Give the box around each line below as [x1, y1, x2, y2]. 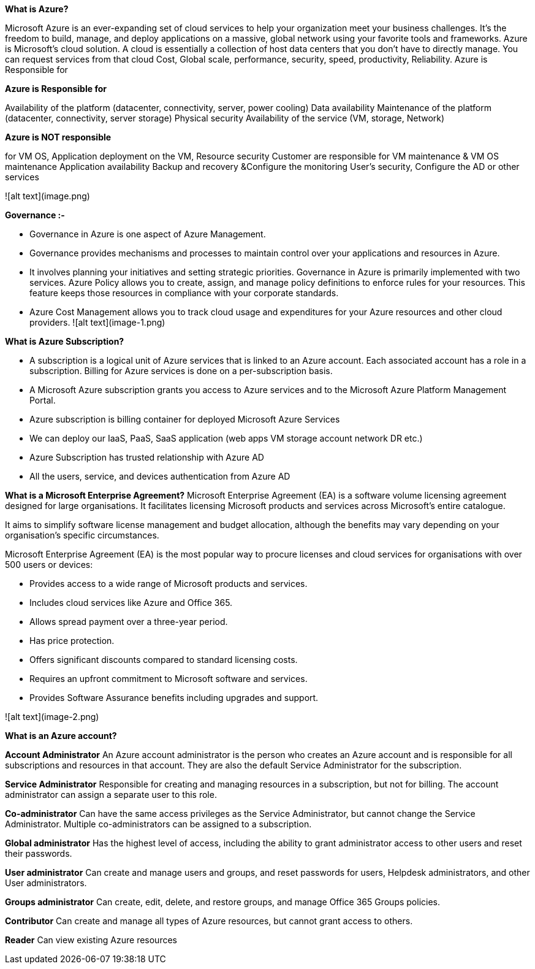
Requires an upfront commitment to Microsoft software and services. [29, 673, 308, 684]
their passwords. [5, 848, 72, 859]
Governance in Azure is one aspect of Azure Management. [29, 229, 266, 239]
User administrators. [5, 878, 87, 888]
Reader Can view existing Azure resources [5, 935, 177, 945]
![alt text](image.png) [5, 191, 90, 201]
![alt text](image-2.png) [5, 711, 99, 722]
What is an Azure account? [5, 730, 117, 741]
